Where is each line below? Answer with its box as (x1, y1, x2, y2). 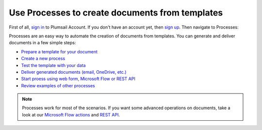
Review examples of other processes (21, 82, 95, 88)
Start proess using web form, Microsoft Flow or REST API (21, 76, 135, 82)
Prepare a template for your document (21, 49, 98, 54)
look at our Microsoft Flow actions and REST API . (22, 112, 120, 117)
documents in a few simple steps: (9, 40, 76, 46)
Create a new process (21, 56, 65, 62)
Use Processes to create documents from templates (9, 7, 223, 18)
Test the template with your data (21, 62, 86, 68)
